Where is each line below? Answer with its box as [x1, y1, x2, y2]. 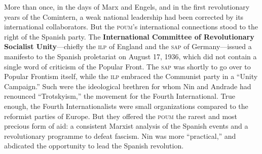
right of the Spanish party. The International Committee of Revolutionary [4, 31, 254, 42]
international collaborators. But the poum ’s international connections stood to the [4, 21, 258, 32]
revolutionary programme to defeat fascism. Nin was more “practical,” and [4, 130, 236, 141]
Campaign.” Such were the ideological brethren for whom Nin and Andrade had [4, 81, 251, 91]
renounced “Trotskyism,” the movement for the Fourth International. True [4, 91, 235, 101]
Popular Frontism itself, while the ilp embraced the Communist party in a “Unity [4, 71, 258, 82]
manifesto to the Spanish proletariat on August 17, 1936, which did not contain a [4, 51, 257, 61]
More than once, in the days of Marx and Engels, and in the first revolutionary [4, 2, 250, 12]
